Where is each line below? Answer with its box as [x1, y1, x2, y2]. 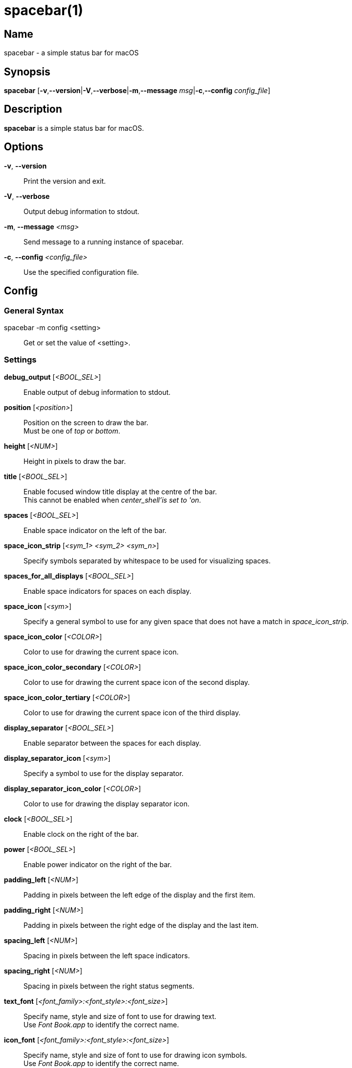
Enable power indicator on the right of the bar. [23, 860, 172, 869]
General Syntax [4, 305, 64, 316]
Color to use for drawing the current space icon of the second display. [23, 678, 250, 686]
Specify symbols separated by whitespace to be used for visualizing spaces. [23, 556, 271, 565]
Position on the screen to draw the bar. [23, 418, 148, 427]
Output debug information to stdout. [23, 207, 140, 216]
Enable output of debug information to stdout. [23, 388, 171, 396]
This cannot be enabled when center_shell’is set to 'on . [23, 495, 201, 504]
